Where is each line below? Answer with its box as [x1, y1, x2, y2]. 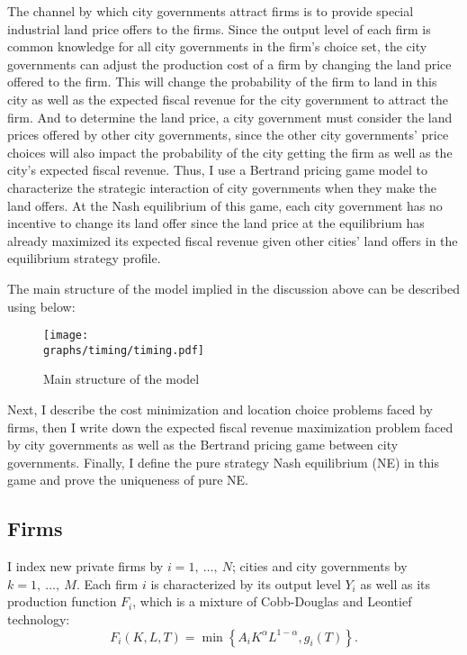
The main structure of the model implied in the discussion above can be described [7, 278, 460, 297]
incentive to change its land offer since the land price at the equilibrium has [7, 214, 425, 232]
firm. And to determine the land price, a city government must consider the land [7, 107, 453, 126]
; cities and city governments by [232, 557, 408, 576]
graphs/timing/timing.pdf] [43, 343, 204, 357]
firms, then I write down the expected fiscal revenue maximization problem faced [7, 417, 454, 436]
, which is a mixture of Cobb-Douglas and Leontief [132, 592, 412, 611]
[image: [43, 329, 89, 342]
